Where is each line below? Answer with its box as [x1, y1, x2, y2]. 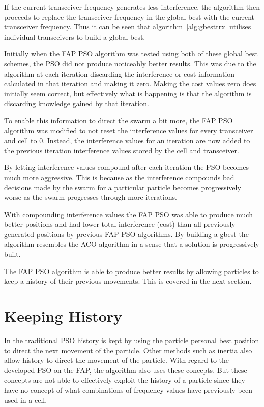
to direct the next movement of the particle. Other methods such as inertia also [4, 345, 252, 355]
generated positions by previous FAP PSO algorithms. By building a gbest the [4, 228, 249, 239]
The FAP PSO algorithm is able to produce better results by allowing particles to [4, 265, 259, 276]
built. [4, 249, 21, 259]
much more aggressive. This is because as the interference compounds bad [4, 172, 234, 182]
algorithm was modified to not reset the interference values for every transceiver [4, 125, 253, 135]
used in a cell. [4, 394, 47, 405]
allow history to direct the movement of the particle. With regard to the [4, 355, 229, 365]
